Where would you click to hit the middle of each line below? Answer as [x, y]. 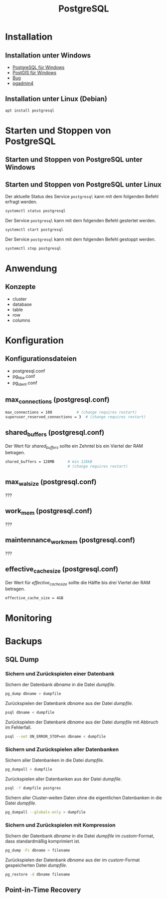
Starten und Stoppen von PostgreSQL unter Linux [83, 184]
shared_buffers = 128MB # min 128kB [49, 462]
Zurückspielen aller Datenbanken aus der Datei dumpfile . [64, 779]
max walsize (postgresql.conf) [51, 483]
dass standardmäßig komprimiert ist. [43, 841]
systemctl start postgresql [34, 230]
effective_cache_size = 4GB [34, 598]
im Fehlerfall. [18, 727]
